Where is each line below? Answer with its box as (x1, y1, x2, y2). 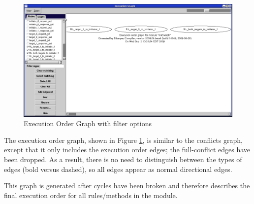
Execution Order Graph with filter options (24, 118, 152, 129)
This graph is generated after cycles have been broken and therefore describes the (4, 180, 250, 191)
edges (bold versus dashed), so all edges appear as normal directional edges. (4, 164, 232, 174)
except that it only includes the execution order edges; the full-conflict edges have (4, 144, 251, 155)
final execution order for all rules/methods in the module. (4, 190, 178, 200)
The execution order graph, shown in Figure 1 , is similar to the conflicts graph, (4, 135, 243, 145)
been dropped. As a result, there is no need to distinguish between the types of (4, 154, 242, 164)
